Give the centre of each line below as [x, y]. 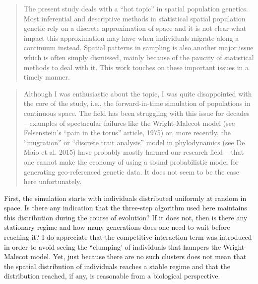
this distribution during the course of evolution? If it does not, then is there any [126, 217]
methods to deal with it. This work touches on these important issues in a [136, 67]
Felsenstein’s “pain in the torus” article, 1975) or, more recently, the [127, 133]
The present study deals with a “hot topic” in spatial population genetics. [136, 8]
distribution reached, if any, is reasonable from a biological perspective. [112, 276]
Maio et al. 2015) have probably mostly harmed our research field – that [134, 152]
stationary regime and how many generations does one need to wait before [117, 227]
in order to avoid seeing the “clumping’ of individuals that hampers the [113, 246]
